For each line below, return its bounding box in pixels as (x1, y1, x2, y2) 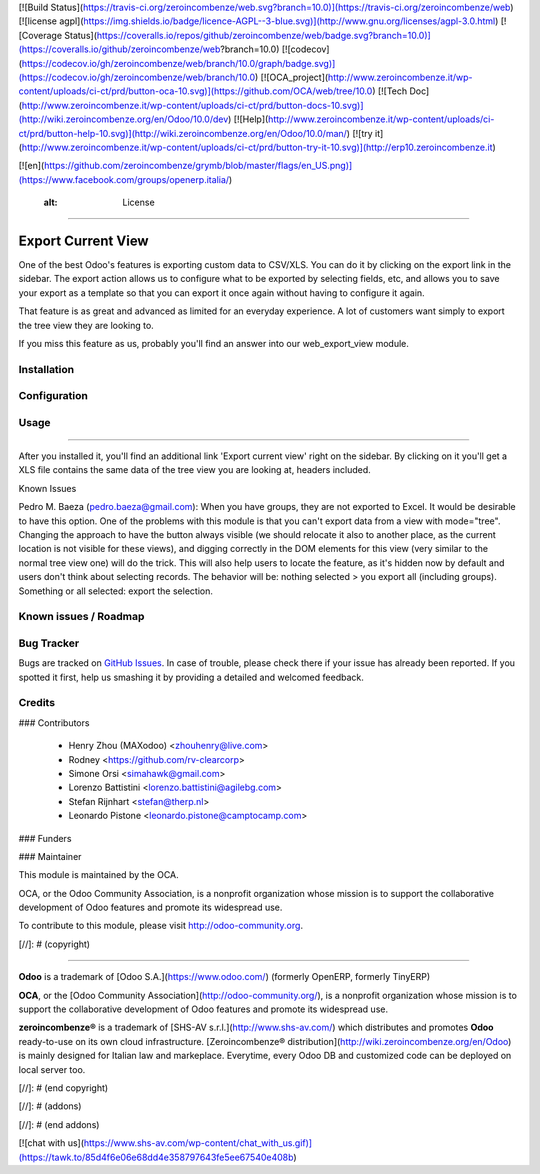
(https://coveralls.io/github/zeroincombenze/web (18, 43, 221, 55)
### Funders (18, 832, 72, 844)
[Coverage (18, 29, 63, 41)
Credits (18, 696, 55, 710)
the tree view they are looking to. (18, 319, 154, 331)
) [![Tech (371, 85, 408, 97)
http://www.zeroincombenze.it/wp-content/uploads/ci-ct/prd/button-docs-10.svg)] (21, 99, 364, 111)
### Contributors (18, 716, 90, 729)
